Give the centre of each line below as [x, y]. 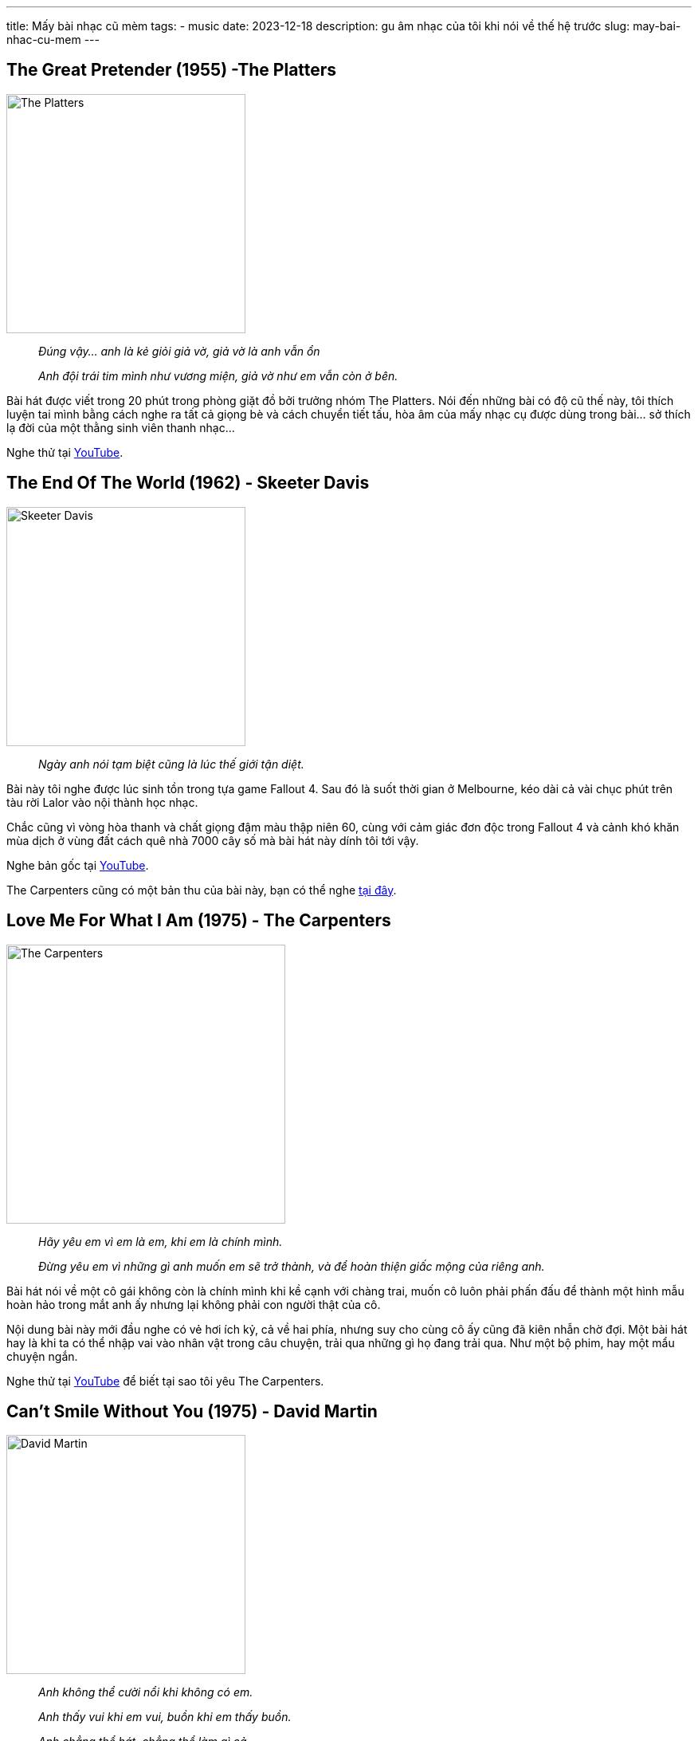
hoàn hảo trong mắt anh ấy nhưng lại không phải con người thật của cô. [194, 1304]
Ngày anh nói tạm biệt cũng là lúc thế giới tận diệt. [171, 764]
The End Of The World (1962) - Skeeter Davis [188, 483]
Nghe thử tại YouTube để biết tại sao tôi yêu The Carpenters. [165, 1381]
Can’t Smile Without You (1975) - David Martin [192, 1411]
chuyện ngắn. [42, 1356]
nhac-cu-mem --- [53, 39]
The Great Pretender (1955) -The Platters [172, 70]
